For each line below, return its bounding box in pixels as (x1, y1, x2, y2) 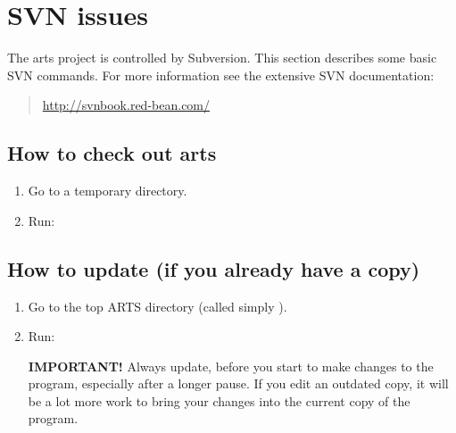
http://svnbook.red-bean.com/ (42, 96, 211, 114)
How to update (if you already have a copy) (7, 254, 420, 282)
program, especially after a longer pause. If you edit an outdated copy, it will (28, 374, 449, 393)
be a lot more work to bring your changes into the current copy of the (28, 391, 410, 410)
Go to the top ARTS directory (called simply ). (28, 296, 287, 315)
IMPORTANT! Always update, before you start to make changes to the (28, 356, 434, 375)
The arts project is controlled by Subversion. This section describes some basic (7, 48, 437, 67)
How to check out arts (7, 139, 217, 167)
